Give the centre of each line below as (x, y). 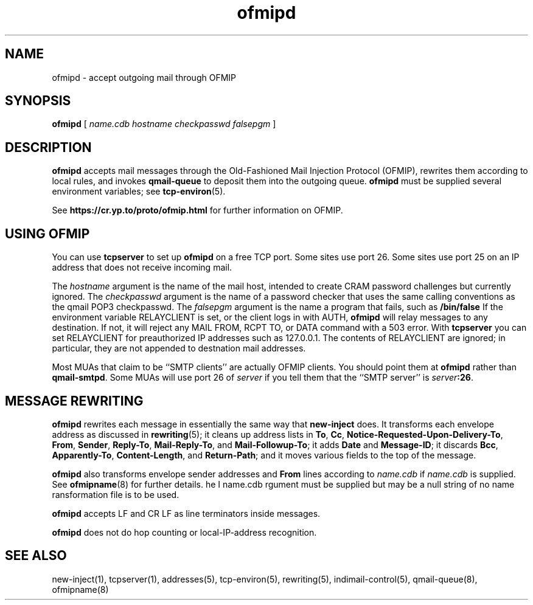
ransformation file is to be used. (116, 494)
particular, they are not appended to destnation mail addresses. (179, 348)
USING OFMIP (47, 233)
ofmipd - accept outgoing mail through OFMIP (144, 77)
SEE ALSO (36, 556)
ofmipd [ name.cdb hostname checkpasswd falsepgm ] (164, 124)
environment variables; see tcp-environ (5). (139, 192)
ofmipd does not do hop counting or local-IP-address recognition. (184, 532)
